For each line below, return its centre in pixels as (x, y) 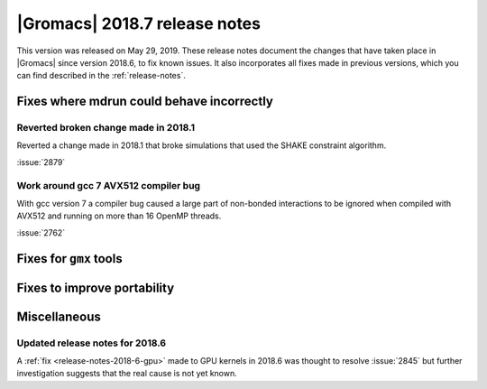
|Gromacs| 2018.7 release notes (139, 23)
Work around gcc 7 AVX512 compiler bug (109, 185)
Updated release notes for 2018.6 (92, 343)
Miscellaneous (59, 316)
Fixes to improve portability (96, 287)
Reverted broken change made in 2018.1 (106, 128)
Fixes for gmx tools (69, 259)
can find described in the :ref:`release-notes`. (101, 76)
